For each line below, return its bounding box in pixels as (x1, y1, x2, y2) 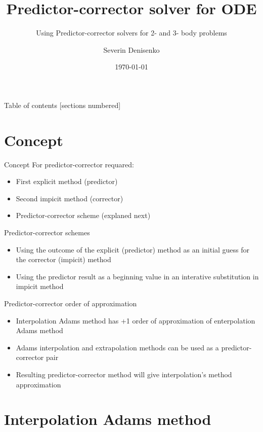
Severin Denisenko (103, 44, 160, 55)
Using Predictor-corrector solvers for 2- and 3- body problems (36, 27, 227, 38)
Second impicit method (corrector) (16, 193, 123, 203)
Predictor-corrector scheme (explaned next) (16, 210, 151, 221)
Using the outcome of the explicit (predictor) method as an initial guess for (16, 244, 250, 255)
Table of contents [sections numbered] (4, 99, 121, 110)
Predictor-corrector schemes (4, 227, 90, 237)
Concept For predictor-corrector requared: (4, 159, 134, 169)
